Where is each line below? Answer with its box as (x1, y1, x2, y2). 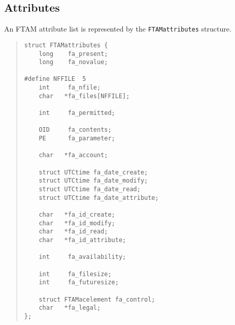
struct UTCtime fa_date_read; (39, 186, 141, 193)
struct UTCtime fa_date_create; (39, 168, 148, 176)
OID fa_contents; (39, 126, 112, 134)
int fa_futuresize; (39, 279, 119, 286)
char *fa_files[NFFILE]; (39, 92, 130, 100)
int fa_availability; (39, 253, 126, 261)
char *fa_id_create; (39, 211, 115, 218)
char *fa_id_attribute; (39, 236, 126, 244)
